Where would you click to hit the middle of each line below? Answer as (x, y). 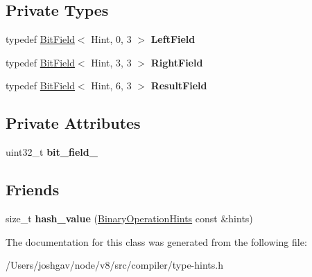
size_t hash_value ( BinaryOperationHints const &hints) (129, 218)
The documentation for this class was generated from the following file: (156, 241)
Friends (33, 189)
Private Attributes (73, 123)
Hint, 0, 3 (111, 39)
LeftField (173, 39)
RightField (177, 62)
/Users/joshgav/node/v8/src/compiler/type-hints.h (114, 265)
